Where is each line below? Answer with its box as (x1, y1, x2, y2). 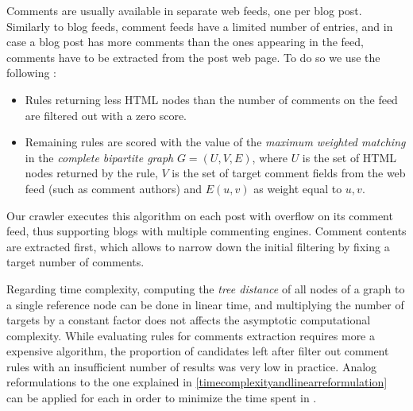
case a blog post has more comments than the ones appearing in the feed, (6, 33, 364, 50)
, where (252, 149, 288, 165)
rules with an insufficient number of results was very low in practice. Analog (6, 358, 377, 374)
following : (6, 64, 57, 81)
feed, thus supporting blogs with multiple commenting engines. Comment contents (6, 223, 407, 239)
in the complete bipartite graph (25, 149, 174, 165)
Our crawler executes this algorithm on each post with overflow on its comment (6, 207, 393, 223)
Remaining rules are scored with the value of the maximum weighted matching (25, 134, 406, 150)
